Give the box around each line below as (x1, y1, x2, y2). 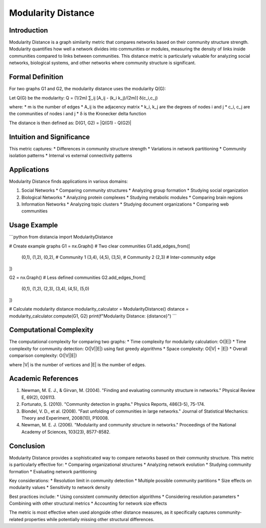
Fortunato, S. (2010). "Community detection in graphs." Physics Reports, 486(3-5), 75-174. (21, 401, 205, 407)
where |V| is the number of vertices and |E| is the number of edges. (9, 361, 146, 367)
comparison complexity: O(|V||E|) (9, 352, 77, 358)
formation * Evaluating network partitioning (9, 468, 97, 474)
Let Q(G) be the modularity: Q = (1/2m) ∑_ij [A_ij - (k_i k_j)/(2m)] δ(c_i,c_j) (9, 95, 158, 101)
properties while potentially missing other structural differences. (24, 516, 155, 522)
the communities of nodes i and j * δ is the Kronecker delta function (9, 111, 146, 117)
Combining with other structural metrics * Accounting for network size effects (9, 500, 167, 506)
